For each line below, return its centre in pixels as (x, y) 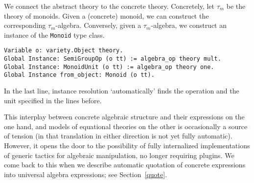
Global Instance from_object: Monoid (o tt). (79, 75)
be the (236, 6)
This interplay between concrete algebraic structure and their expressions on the (124, 117)
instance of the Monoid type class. (54, 34)
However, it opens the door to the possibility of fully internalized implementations (127, 146)
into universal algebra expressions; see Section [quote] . (86, 174)
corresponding (25, 25)
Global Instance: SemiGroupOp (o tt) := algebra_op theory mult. (113, 59)
